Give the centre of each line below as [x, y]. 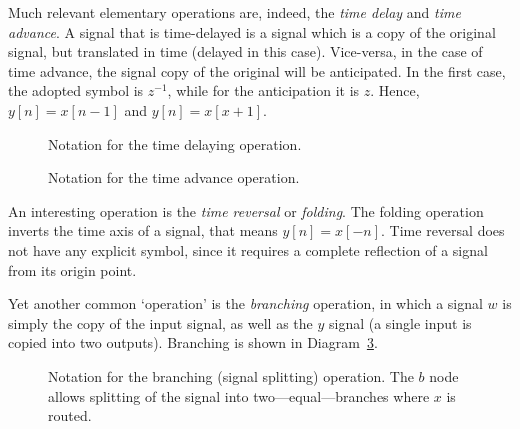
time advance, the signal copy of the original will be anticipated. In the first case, [257, 70]
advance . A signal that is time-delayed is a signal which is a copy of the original [252, 31]
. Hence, [395, 90]
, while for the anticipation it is [263, 90]
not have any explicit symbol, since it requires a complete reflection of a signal [248, 249]
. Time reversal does [443, 230]
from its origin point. [72, 269]
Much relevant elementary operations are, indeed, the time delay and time [234, 12]
